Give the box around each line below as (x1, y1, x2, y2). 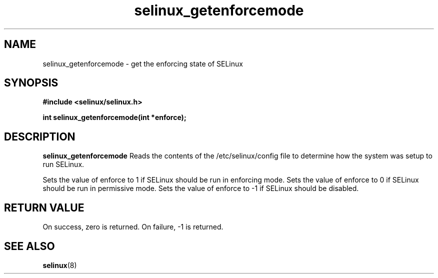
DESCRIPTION (4, 130, 75, 143)
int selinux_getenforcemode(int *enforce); (42, 113, 186, 122)
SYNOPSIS (4, 76, 58, 89)
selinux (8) (42, 260, 77, 269)
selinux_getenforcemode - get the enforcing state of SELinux (42, 59, 243, 68)
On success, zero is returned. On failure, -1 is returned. (42, 222, 223, 231)
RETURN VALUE (4, 201, 84, 214)
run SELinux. (42, 160, 84, 169)
